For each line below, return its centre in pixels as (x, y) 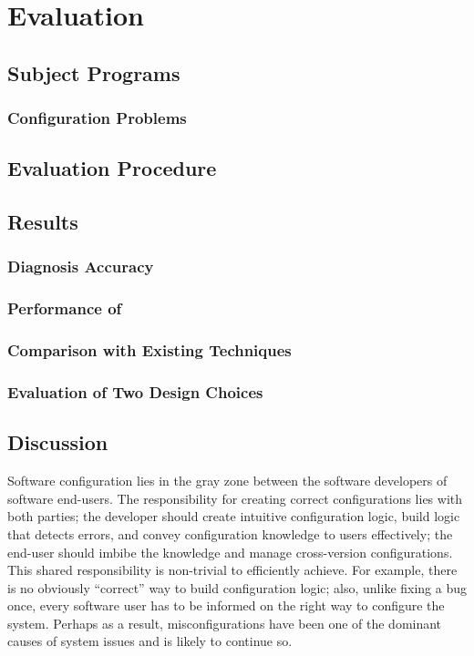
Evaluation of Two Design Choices (135, 392)
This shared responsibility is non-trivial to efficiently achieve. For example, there (232, 570)
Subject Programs (94, 72)
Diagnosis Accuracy (81, 266)
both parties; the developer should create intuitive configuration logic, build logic (234, 516)
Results (43, 222)
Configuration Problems (97, 118)
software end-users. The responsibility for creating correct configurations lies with (235, 498)
